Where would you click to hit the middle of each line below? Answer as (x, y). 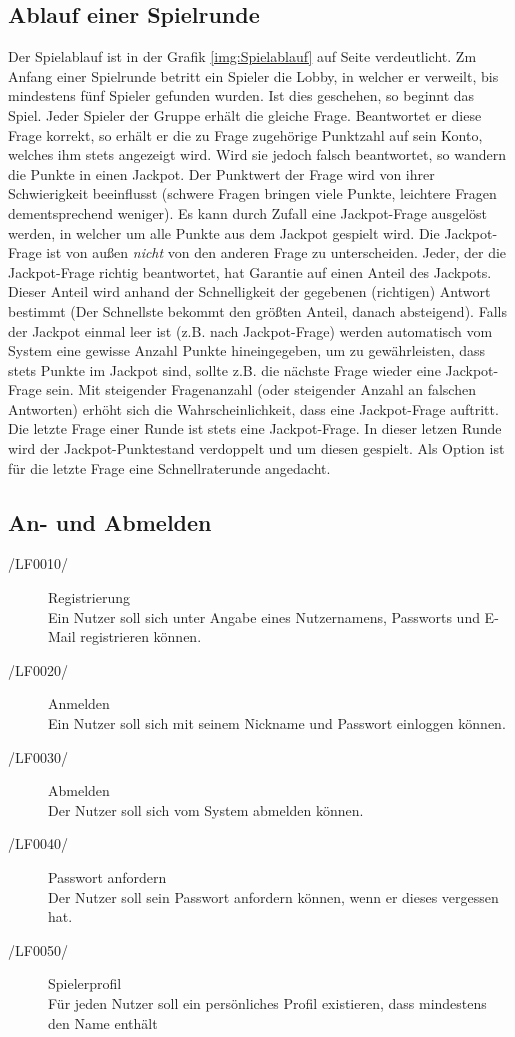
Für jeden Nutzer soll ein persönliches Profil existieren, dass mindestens (267, 1002)
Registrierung (89, 597)
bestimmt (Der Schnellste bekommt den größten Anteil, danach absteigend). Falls (257, 310)
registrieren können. (141, 636)
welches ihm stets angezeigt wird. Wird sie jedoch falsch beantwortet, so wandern (257, 154)
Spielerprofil (85, 983)
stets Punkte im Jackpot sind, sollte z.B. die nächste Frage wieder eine (224, 369)
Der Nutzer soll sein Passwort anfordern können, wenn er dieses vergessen (273, 896)
